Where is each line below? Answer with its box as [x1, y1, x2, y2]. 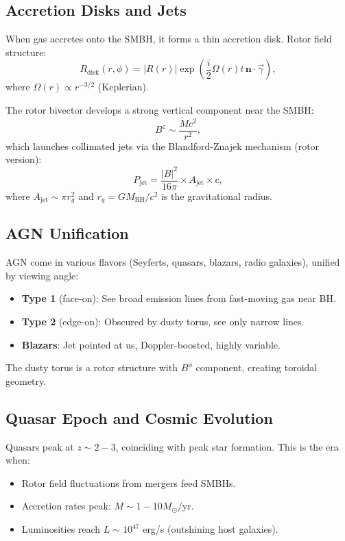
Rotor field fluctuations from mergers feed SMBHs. [21, 475, 236, 490]
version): [5, 152, 42, 166]
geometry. [5, 373, 47, 388]
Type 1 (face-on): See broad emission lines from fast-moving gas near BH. [21, 291, 336, 305]
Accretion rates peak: [21, 499, 111, 513]
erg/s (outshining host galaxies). [143, 522, 278, 536]
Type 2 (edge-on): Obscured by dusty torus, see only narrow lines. [21, 314, 305, 329]
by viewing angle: [5, 268, 79, 282]
